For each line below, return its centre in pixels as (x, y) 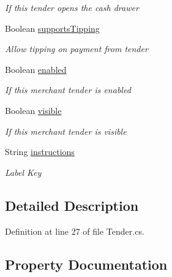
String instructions (40, 152)
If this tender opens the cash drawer (72, 7)
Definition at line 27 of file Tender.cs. (75, 231)
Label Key (23, 172)
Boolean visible (33, 110)
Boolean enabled (36, 69)
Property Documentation (86, 264)
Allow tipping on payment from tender (77, 49)
